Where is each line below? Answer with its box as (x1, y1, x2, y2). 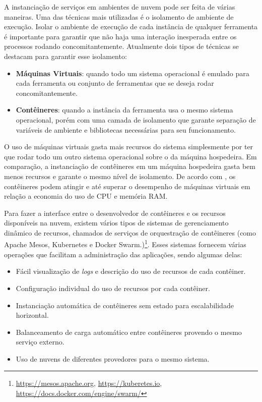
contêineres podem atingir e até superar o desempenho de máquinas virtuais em (4, 181, 250, 191)
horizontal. (16, 310, 49, 320)
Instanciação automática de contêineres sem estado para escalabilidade (16, 300, 234, 310)
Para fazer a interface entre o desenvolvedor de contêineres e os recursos (4, 207, 226, 218)
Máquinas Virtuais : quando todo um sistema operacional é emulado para (16, 68, 249, 78)
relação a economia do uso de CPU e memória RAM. (4, 191, 168, 201)
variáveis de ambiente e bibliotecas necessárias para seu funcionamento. (16, 124, 236, 135)
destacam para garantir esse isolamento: (4, 50, 127, 61)
